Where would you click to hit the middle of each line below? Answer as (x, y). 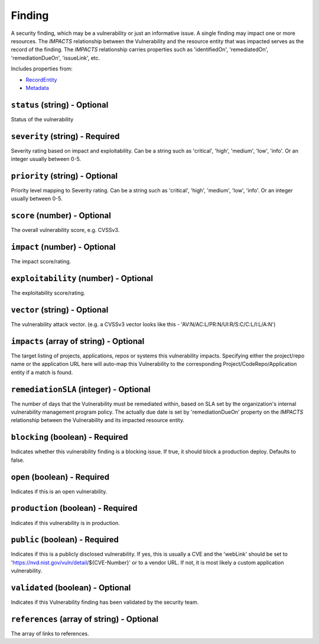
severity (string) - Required (65, 136)
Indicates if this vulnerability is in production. (66, 523)
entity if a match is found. (42, 372)
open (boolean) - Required (60, 477)
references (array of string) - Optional (85, 619)
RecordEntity (41, 79)
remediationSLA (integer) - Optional (81, 389)
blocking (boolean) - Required (69, 437)
